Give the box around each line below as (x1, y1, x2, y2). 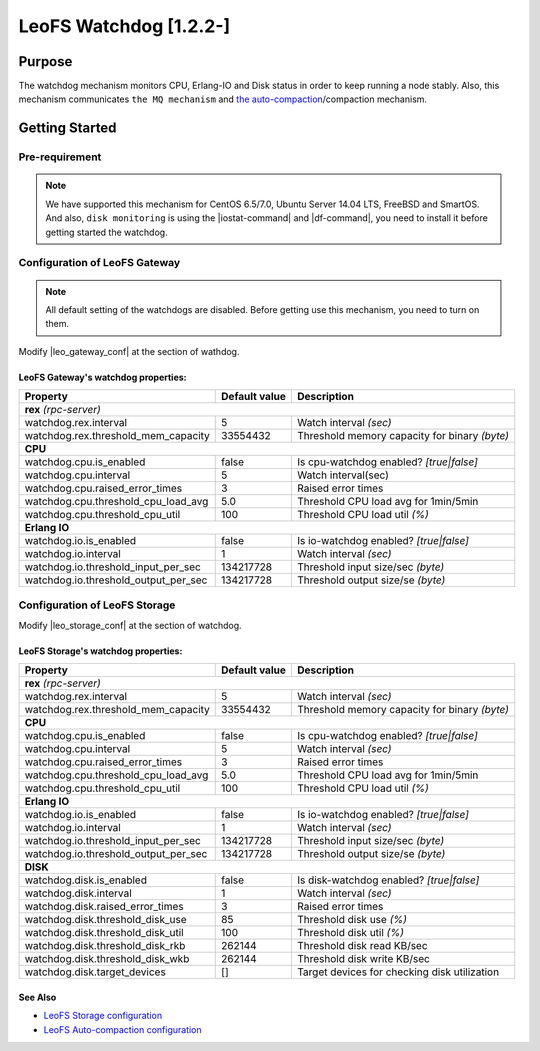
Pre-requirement (18, 150, 102, 164)
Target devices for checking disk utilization (296, 965, 500, 979)
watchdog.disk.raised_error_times (24, 900, 184, 914)
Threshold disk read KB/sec (296, 939, 429, 953)
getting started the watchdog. (45, 226, 169, 238)
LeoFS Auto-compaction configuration (43, 1023, 202, 1035)
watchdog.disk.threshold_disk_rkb (24, 939, 186, 953)
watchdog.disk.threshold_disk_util (24, 926, 184, 940)
